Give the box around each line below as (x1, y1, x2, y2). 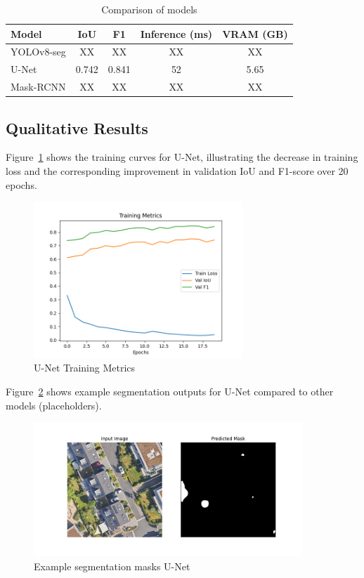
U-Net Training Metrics (34, 360, 136, 375)
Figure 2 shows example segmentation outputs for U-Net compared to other (6, 383, 334, 398)
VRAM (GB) (222, 26, 288, 41)
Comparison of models (101, 2, 197, 16)
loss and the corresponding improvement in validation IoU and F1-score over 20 (6, 164, 349, 178)
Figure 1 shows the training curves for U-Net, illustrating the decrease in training (6, 150, 358, 164)
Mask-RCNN (11, 79, 66, 94)
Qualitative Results (6, 117, 148, 138)
